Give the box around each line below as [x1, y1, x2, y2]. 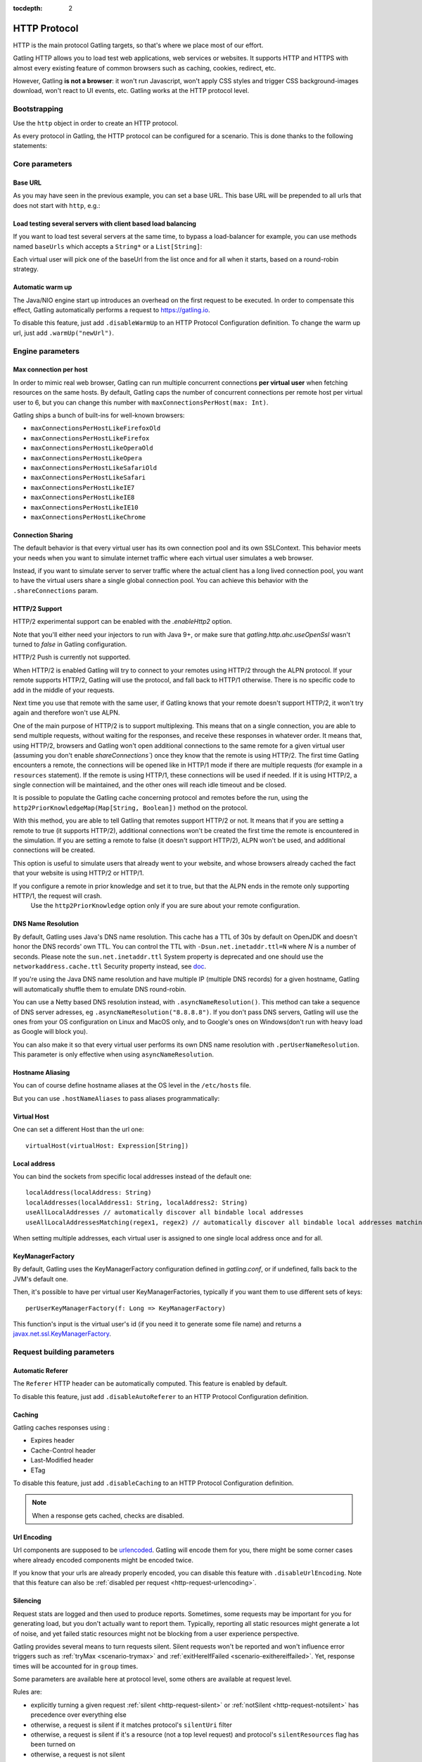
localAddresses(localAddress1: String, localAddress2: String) [25, 1198, 248, 1207]
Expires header [30, 1436, 75, 1445]
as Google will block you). [13, 1028, 88, 1036]
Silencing [13, 1596, 41, 1605]
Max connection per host [13, 365, 88, 374]
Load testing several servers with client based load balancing [13, 219, 197, 228]
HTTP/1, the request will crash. [13, 892, 102, 900]
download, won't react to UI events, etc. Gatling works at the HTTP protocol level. [13, 87, 250, 95]
